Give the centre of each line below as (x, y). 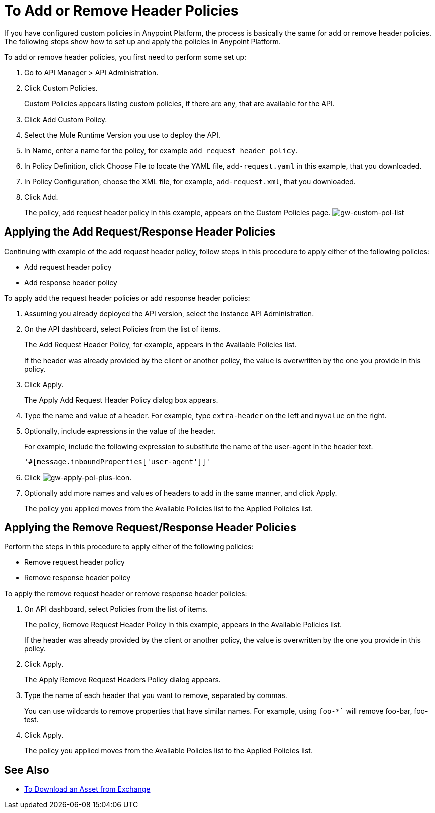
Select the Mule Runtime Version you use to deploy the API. (122, 135)
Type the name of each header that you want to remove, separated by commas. (156, 695)
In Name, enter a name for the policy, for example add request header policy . (161, 150)
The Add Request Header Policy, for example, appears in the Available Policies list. (160, 344)
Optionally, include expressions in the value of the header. (120, 431)
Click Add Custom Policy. (66, 119)
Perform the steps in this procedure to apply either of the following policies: (129, 547)
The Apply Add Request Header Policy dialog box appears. (121, 400)
